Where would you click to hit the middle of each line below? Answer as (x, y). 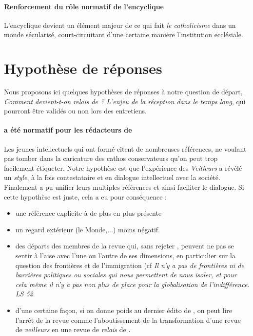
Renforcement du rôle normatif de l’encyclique (84, 6)
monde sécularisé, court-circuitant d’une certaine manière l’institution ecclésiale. (124, 34)
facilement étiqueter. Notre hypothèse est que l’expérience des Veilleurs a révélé (123, 168)
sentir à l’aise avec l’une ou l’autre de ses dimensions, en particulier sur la (125, 256)
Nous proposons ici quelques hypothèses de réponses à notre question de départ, (123, 92)
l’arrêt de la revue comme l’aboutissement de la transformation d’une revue (128, 320)
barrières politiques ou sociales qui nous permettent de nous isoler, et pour (126, 275)
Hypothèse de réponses (83, 68)
